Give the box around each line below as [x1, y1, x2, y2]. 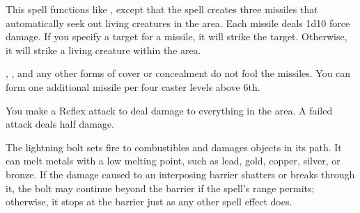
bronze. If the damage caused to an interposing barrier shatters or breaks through [6, 167, 355, 181]
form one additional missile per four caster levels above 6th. [6, 79, 260, 94]
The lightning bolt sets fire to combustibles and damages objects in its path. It [6, 139, 342, 154]
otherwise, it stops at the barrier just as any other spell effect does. [6, 194, 292, 209]
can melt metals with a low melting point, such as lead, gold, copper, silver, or [6, 153, 341, 168]
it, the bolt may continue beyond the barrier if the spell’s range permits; [6, 180, 315, 195]
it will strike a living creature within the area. [6, 42, 201, 57]
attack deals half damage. [6, 117, 115, 131]
